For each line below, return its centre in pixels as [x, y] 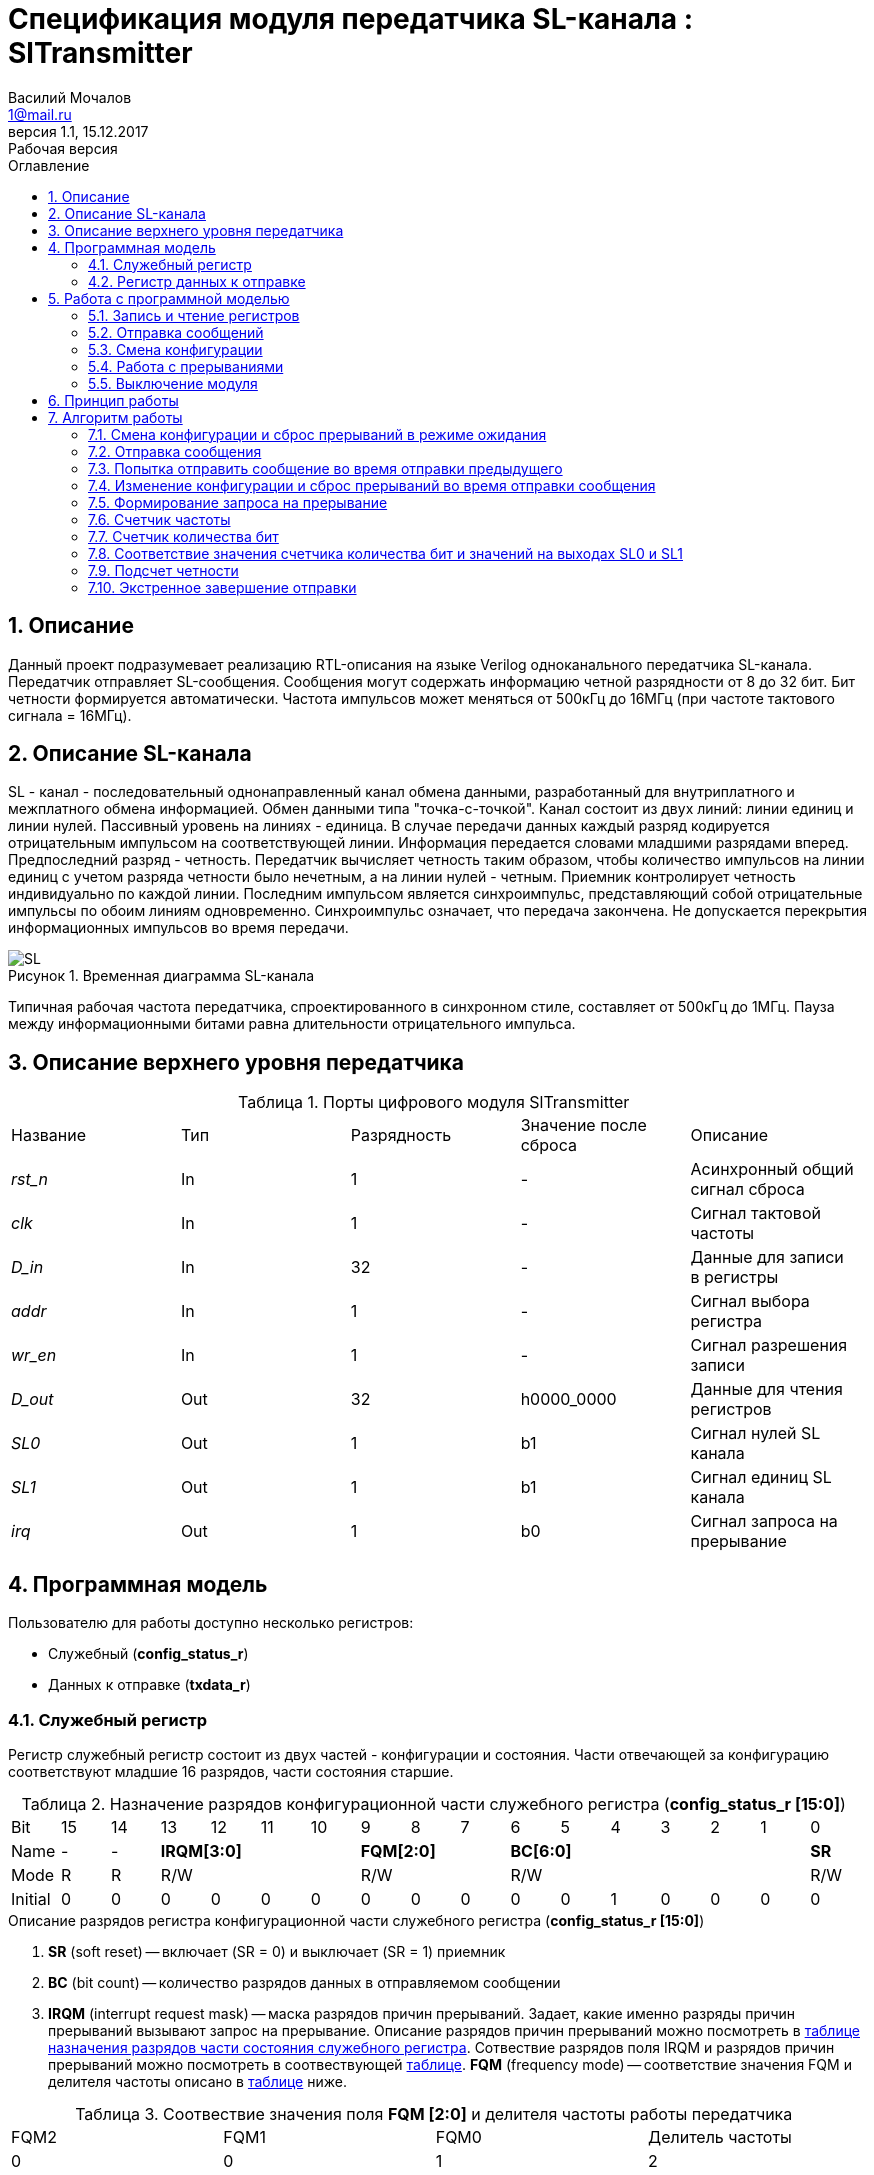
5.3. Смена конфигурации [175, 349]
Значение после [583, 1125]
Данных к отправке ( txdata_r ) [149, 1685]
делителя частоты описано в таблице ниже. [197, 2081]
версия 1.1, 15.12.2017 [78, 131]
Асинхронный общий [772, 1169]
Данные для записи [767, 1257]
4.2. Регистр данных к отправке [197, 281]
